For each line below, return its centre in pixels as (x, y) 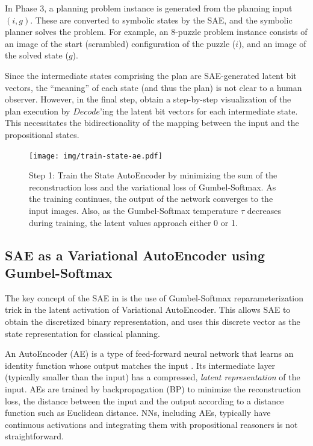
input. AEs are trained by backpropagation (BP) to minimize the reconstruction (153, 388)
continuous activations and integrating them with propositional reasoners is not (151, 424)
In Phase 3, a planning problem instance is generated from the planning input (149, 8)
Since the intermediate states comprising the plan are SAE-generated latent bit (151, 75)
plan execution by (38, 111)
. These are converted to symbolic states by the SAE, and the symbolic (161, 20)
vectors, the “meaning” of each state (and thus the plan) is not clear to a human (153, 87)
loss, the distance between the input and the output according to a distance (144, 400)
